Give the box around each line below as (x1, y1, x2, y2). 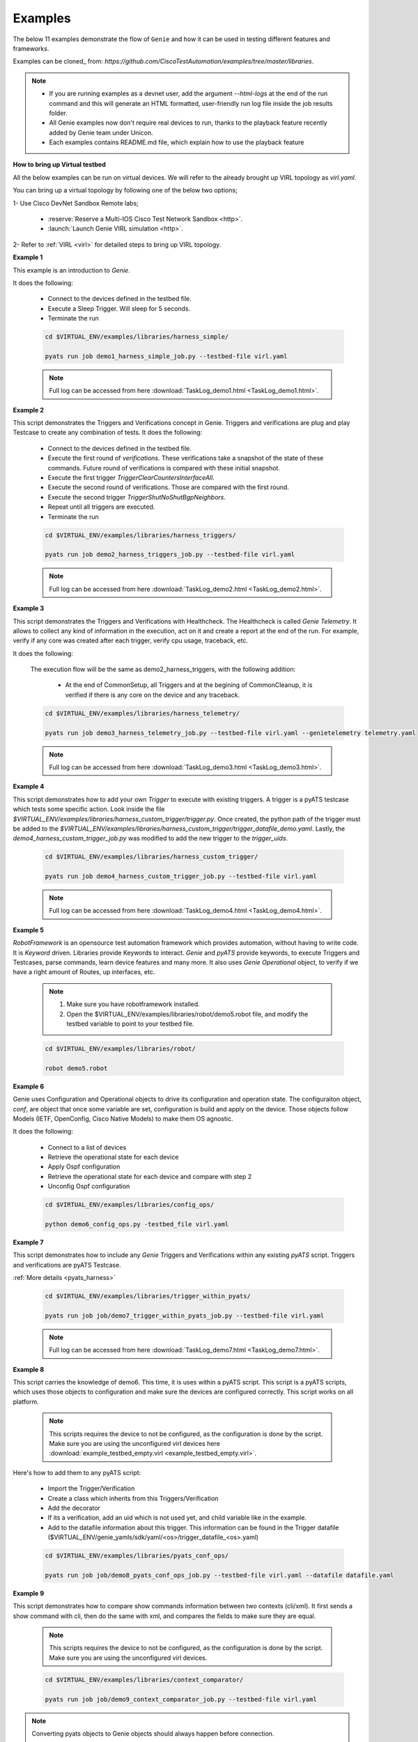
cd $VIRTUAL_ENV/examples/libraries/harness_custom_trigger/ (45, 853, 258, 861)
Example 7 (13, 1238, 44, 1247)
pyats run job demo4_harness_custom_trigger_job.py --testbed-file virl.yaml (45, 872, 317, 881)
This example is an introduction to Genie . (13, 265, 130, 275)
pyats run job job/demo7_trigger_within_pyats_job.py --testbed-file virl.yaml (45, 1311, 325, 1320)
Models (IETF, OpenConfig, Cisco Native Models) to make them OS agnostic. (13, 1114, 233, 1123)
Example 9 (13, 1589, 45, 1597)
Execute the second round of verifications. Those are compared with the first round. (47, 483, 289, 491)
